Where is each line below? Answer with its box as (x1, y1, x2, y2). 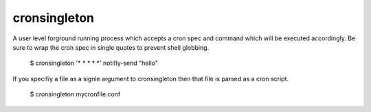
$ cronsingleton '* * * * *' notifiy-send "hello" (30, 59, 158, 68)
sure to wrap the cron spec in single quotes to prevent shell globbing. (12, 43, 210, 51)
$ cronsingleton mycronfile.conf (30, 90, 121, 98)
